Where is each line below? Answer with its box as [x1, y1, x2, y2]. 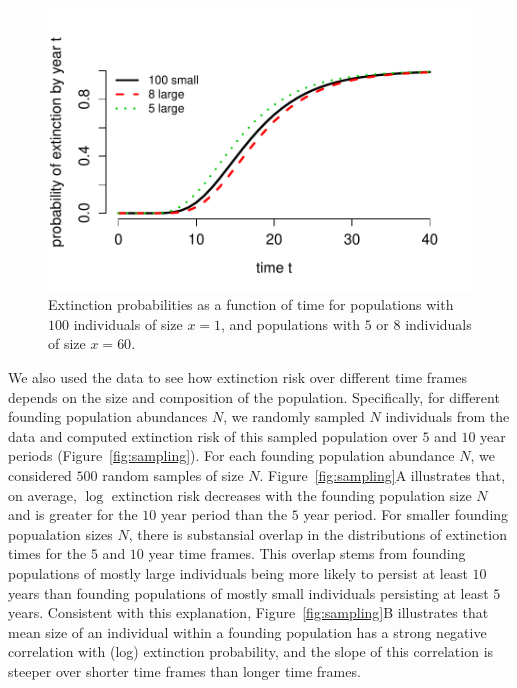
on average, [8, 484, 77, 505]
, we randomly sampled [223, 406, 365, 427]
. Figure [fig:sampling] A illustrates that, [259, 465, 506, 485]
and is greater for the [8, 504, 138, 525]
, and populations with [221, 313, 361, 334]
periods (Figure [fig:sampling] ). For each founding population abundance [8, 445, 455, 466]
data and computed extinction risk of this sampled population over [8, 425, 418, 446]
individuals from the [385, 406, 510, 427]
